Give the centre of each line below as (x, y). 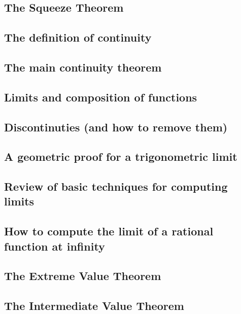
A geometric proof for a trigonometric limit (121, 156)
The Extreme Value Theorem (83, 276)
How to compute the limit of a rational (109, 231)
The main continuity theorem (83, 67)
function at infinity (55, 246)
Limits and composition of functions (101, 97)
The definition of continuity (78, 37)
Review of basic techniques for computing (116, 186)
